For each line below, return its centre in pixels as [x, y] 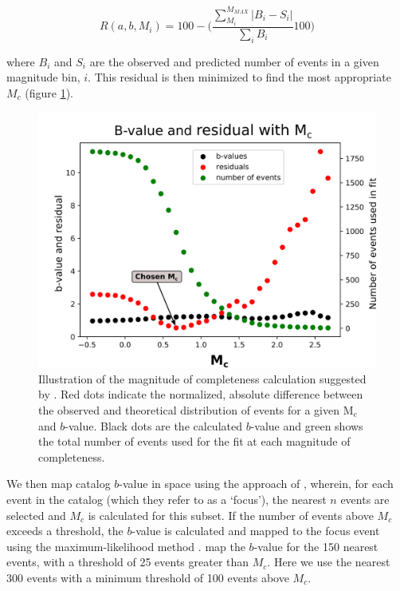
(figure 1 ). [49, 92]
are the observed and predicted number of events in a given [234, 61]
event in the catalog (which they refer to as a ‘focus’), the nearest [167, 499]
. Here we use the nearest [329, 562]
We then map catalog [59, 484]
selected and [36, 515]
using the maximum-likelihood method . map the [126, 546]
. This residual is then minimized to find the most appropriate [239, 77]
